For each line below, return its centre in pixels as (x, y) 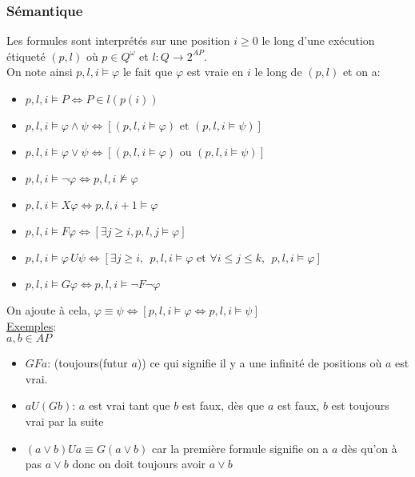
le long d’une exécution (318, 40)
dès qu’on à (369, 448)
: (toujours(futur (88, 363)
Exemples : (32, 325)
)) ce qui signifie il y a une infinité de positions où (259, 363)
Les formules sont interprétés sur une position (118, 40)
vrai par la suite (64, 421)
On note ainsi (40, 72)
